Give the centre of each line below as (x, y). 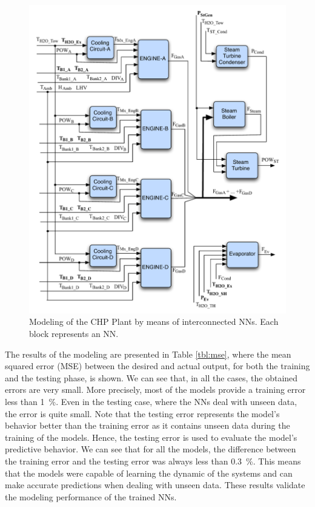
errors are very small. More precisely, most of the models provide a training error (155, 390)
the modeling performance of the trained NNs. (91, 496)
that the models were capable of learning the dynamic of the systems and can (149, 473)
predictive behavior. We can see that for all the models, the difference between (151, 449)
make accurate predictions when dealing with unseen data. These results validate (155, 485)
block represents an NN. (74, 333)
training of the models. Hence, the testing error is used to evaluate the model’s (151, 437)
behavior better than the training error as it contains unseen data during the (148, 425)
